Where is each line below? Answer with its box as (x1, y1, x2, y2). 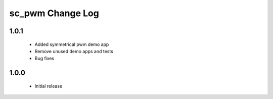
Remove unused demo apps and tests (34, 48, 114, 54)
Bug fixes (34, 56, 55, 62)
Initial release (34, 83, 63, 89)
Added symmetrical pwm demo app (34, 41, 109, 47)
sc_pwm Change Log (9, 8, 100, 19)
